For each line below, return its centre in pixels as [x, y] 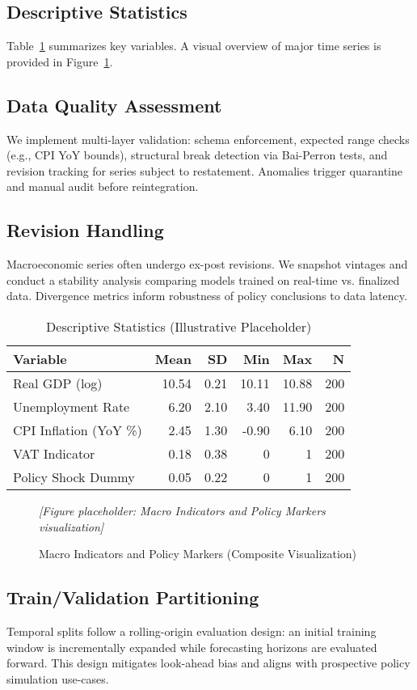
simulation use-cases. [58, 678]
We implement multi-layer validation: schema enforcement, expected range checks [208, 139]
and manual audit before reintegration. [103, 186]
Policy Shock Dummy [74, 476]
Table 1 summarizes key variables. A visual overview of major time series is [194, 46]
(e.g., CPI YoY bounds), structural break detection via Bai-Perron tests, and [197, 155]
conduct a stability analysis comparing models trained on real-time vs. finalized [203, 279]
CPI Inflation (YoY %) [78, 430]
